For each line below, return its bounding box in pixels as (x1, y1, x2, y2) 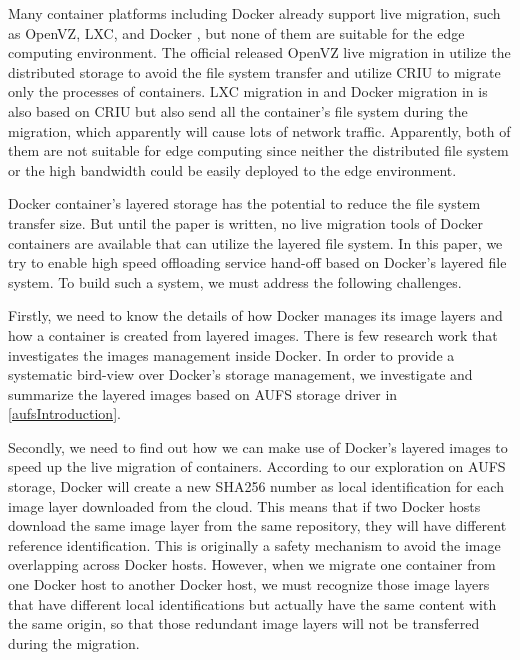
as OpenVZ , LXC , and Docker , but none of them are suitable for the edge (8, 22, 465, 43)
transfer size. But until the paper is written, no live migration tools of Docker (8, 212, 483, 233)
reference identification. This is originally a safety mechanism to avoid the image (8, 534, 501, 555)
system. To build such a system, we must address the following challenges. (8, 271, 462, 292)
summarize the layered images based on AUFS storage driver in (8, 383, 398, 404)
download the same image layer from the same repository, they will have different (8, 515, 507, 536)
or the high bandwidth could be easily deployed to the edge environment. (8, 159, 457, 180)
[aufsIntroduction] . (8, 403, 121, 424)
